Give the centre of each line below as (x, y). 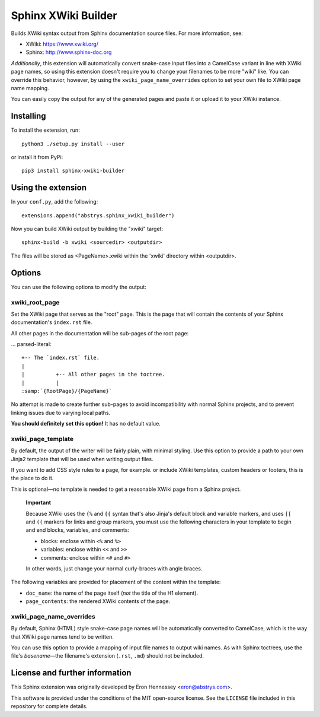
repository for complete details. (49, 706)
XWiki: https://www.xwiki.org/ (62, 44)
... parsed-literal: (31, 344)
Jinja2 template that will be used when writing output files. (82, 459)
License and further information (71, 673)
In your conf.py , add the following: (55, 202)
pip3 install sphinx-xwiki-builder (73, 171)
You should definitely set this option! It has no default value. (86, 424)
